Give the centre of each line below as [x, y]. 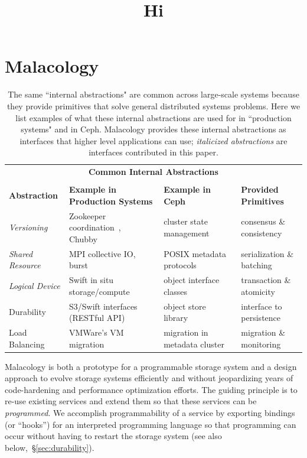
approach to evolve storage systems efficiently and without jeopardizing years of [149, 378]
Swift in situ [92, 280]
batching [257, 265]
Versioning [28, 227]
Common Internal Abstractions [153, 172]
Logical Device [35, 285]
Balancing [27, 344]
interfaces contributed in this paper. [153, 152]
